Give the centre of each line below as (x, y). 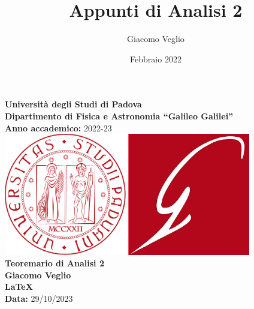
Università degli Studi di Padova (73, 104)
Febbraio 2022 (156, 58)
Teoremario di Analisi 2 (55, 263)
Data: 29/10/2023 (39, 298)
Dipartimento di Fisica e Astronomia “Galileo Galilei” (119, 115)
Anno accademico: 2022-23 (58, 127)
